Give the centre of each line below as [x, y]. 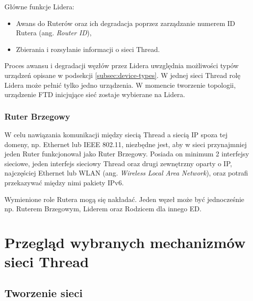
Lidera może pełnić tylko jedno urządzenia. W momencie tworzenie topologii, [120, 85]
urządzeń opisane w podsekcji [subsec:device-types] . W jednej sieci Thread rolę [123, 75]
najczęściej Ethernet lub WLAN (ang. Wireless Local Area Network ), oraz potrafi [126, 173]
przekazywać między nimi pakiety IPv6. [64, 182]
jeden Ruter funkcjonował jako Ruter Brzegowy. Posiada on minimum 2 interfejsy [127, 154]
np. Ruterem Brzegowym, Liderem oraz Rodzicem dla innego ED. [103, 209]
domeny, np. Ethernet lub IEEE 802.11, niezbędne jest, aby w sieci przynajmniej [126, 144]
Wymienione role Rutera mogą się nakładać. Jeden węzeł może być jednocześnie [125, 199]
